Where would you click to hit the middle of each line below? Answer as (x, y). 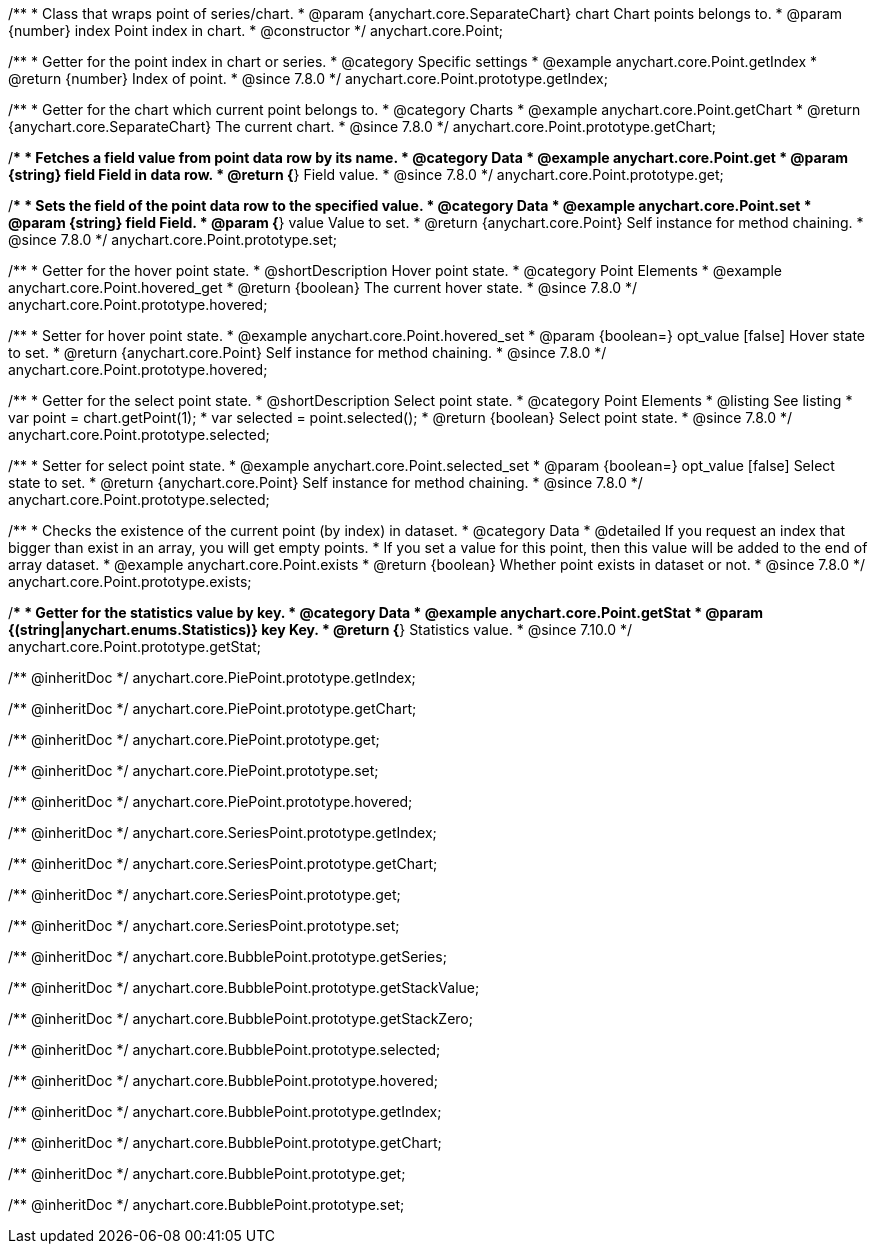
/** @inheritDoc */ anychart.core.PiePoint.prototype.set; (193, 770)
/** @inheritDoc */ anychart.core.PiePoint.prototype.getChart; (212, 708)
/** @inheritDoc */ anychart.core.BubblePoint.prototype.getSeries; (227, 956)
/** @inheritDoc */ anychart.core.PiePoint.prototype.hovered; (210, 801)
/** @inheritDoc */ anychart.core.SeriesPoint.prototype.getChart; (223, 863)
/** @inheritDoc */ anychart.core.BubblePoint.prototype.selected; (224, 1049)
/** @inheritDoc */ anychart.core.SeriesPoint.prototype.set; (204, 925)
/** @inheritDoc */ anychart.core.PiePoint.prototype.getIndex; (212, 677)
